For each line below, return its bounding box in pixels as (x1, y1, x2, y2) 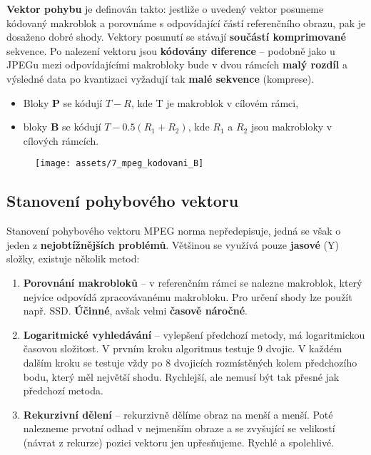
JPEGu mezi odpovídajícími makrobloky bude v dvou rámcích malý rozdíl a (6, 57, 347, 72)
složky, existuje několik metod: (6, 251, 140, 266)
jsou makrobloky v (250, 119, 332, 134)
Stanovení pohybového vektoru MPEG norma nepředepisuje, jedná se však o (6, 223, 341, 238)
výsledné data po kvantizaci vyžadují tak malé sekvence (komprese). (6, 71, 315, 86)
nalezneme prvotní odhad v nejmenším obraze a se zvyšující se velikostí (23, 421, 335, 436)
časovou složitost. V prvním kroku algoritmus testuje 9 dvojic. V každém (23, 341, 342, 356)
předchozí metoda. (23, 383, 103, 398)
